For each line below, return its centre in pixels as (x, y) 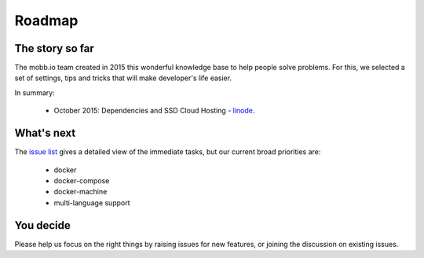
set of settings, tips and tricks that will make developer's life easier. (123, 78)
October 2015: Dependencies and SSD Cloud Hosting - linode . (154, 111)
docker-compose (82, 180)
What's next (45, 133)
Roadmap (46, 20)
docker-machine (80, 192)
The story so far (54, 48)
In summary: (35, 92)
